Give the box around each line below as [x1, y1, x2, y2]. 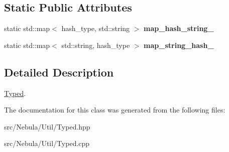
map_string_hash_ [144, 39, 214, 50]
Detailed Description [4, 64, 114, 79]
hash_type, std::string [61, 23, 130, 33]
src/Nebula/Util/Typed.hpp [4, 121, 90, 131]
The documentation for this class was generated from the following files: [4, 104, 225, 115]
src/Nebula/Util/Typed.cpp [4, 138, 90, 148]
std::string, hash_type [61, 39, 130, 50]
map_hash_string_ [144, 23, 214, 33]
